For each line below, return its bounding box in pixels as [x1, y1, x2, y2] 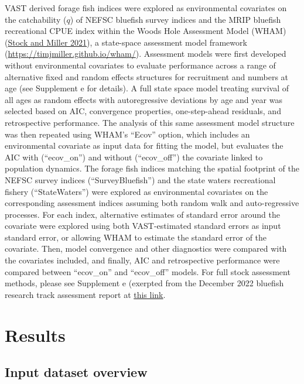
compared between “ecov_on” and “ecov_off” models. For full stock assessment [5, 265, 291, 277]
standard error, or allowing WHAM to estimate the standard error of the [5, 231, 267, 243]
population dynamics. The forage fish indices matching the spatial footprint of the [5, 162, 299, 174]
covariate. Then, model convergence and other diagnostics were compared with [5, 242, 287, 255]
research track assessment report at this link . [5, 288, 166, 300]
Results [5, 323, 66, 347]
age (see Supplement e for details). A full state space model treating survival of [5, 82, 289, 94]
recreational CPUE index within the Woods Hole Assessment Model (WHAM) [5, 25, 286, 37]
